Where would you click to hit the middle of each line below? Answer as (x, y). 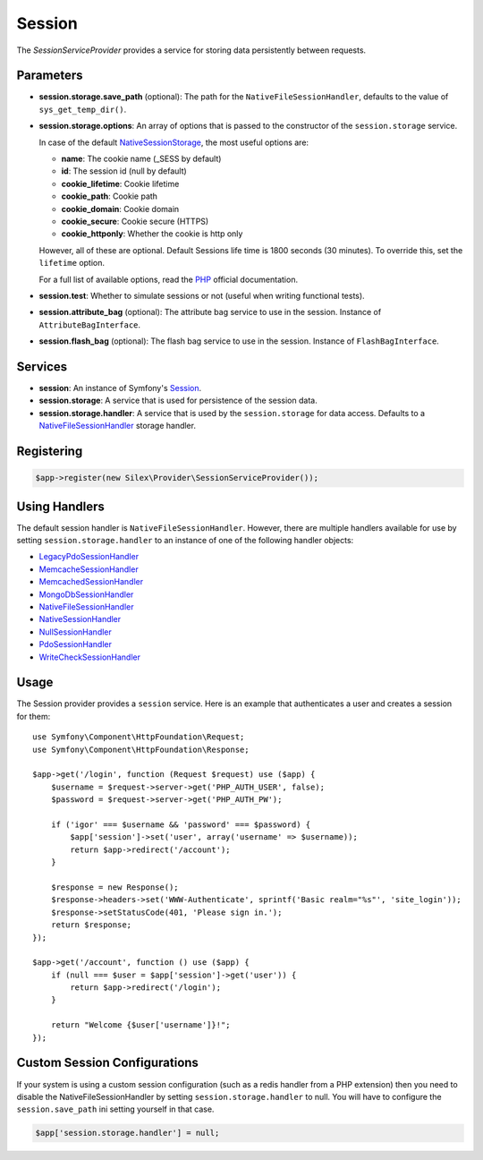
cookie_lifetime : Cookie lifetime (120, 183)
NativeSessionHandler (80, 619)
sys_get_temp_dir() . (83, 109)
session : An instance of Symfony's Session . (120, 388)
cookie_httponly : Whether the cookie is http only (152, 234)
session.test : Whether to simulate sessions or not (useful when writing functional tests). (202, 295)
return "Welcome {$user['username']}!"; (141, 1025)
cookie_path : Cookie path (110, 196)
